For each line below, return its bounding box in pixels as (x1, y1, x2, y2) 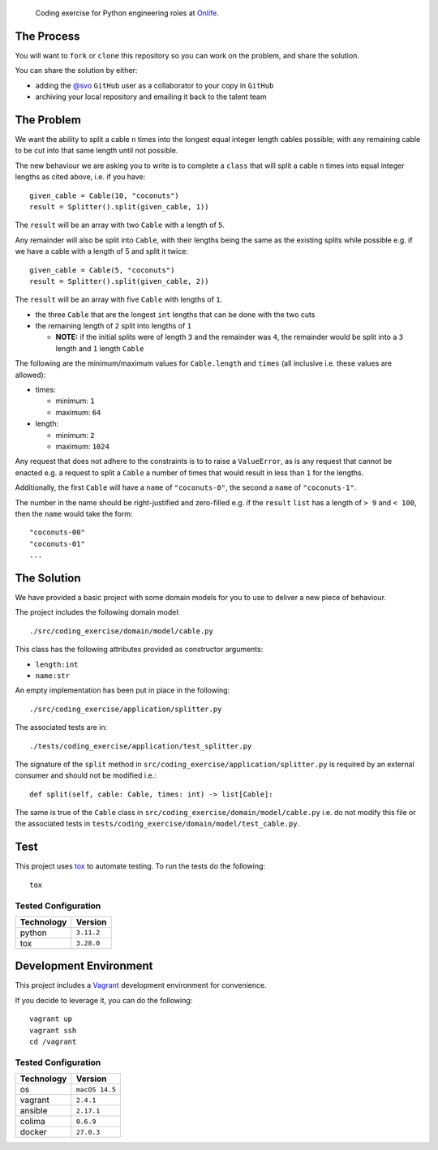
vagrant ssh (29, 1026, 77, 1035)
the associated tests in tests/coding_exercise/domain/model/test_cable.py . (15, 819, 300, 829)
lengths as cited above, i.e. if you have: (15, 172, 146, 182)
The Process (15, 29, 80, 43)
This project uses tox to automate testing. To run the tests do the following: (15, 861, 266, 871)
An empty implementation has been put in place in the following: (15, 685, 230, 695)
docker (19, 1126, 48, 1138)
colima (19, 1116, 46, 1127)
